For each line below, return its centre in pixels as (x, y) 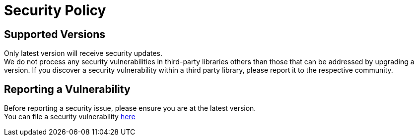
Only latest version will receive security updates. (83, 53)
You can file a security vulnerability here (70, 117)
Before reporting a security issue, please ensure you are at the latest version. (130, 108)
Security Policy (55, 10)
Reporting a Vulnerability (67, 89)
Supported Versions (55, 34)
